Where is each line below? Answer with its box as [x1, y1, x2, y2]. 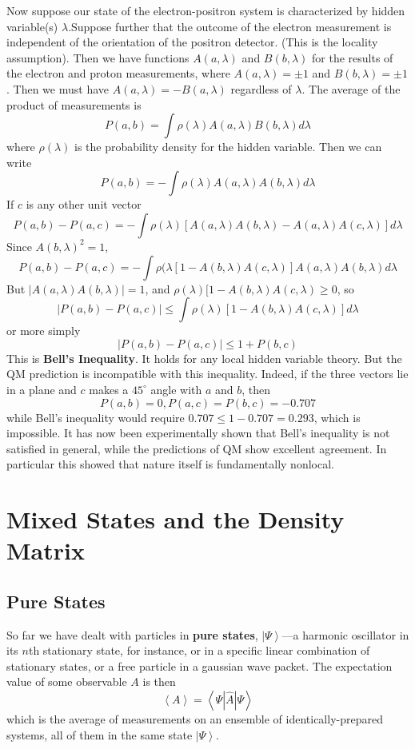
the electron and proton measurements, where [6, 65, 230, 82]
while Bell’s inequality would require [6, 408, 185, 425]
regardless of [230, 80, 292, 97]
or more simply [6, 322, 81, 339]
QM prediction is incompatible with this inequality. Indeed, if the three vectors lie [6, 365, 409, 382]
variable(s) [6, 18, 58, 34]
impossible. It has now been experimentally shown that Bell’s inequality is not [6, 424, 390, 441]
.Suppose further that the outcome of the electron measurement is [68, 18, 392, 34]
